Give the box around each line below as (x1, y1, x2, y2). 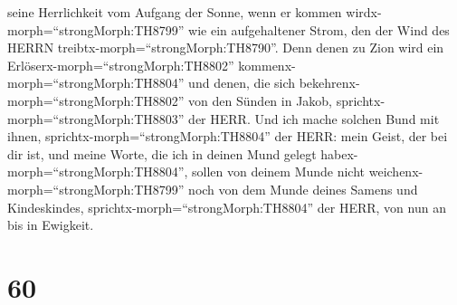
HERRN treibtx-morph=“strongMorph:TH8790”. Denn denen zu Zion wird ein (7, 38, 444, 57)
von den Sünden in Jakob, (188, 91, 333, 110)
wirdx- (346, 3, 382, 21)
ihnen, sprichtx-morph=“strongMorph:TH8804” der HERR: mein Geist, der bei (7, 127, 448, 146)
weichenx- (368, 162, 424, 181)
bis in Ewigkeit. (7, 215, 94, 234)
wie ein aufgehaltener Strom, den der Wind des (188, 20, 450, 39)
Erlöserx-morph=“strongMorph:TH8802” (7, 55, 234, 74)
